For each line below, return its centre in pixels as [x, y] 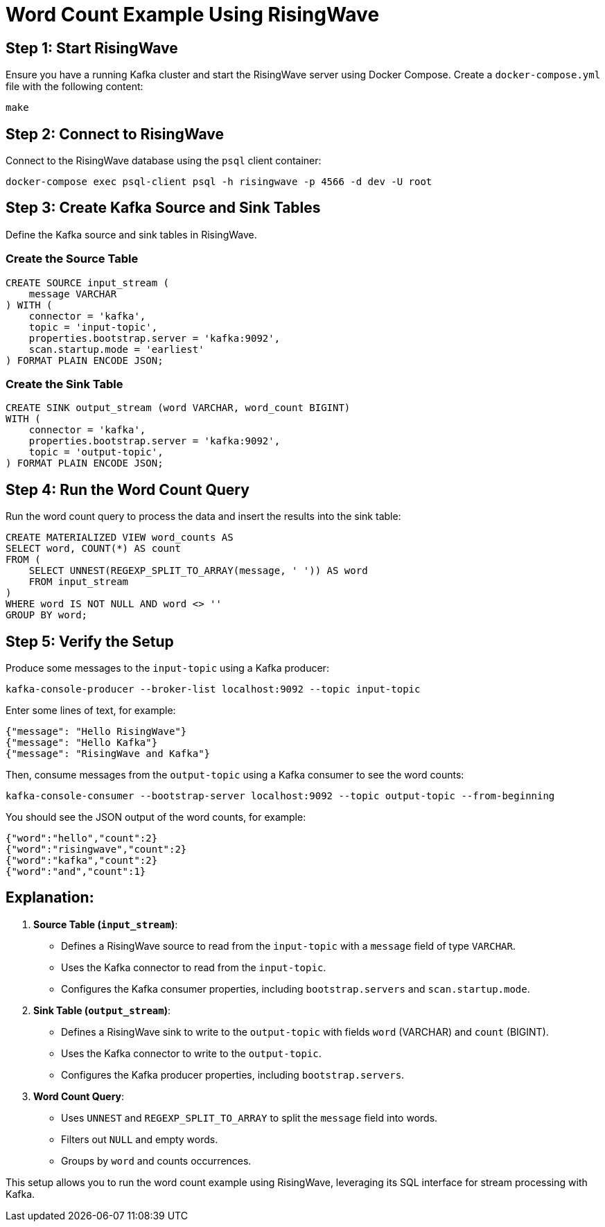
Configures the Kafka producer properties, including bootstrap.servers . [233, 1074]
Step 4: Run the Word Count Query [128, 489]
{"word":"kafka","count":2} [82, 861]
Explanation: [50, 898]
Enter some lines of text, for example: [91, 711]
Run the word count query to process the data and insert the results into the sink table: [203, 516]
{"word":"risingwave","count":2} [96, 850]
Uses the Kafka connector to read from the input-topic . [194, 967]
